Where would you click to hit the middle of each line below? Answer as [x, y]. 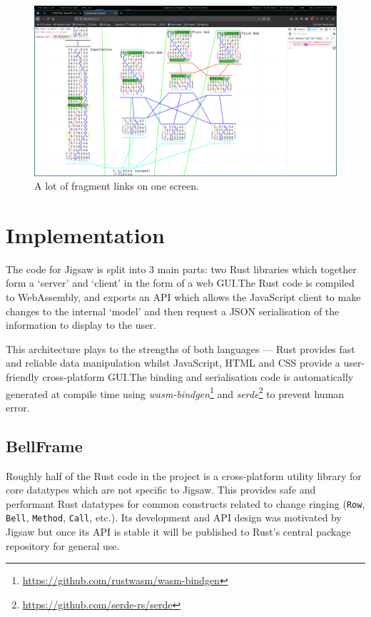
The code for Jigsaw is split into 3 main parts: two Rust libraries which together [181, 269]
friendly [22, 376]
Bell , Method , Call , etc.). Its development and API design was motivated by [174, 517]
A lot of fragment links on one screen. [117, 186]
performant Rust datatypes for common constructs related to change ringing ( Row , [185, 503]
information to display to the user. [81, 325]
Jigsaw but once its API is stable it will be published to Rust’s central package [178, 532]
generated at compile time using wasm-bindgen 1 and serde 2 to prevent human [175, 392]
